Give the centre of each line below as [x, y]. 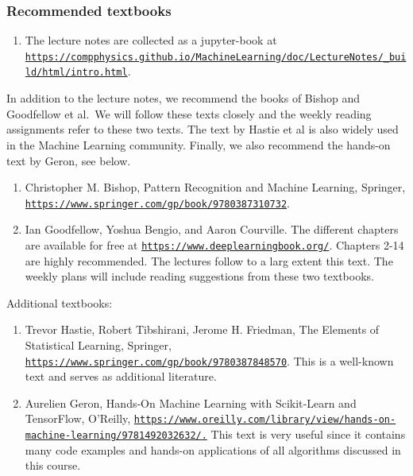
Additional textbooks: [60, 302]
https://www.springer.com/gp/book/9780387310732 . [158, 202]
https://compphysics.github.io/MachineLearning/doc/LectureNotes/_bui [216, 57]
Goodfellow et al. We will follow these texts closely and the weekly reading [189, 113]
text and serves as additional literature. [121, 376]
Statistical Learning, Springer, [98, 344]
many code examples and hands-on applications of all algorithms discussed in [213, 449]
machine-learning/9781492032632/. [116, 436]
